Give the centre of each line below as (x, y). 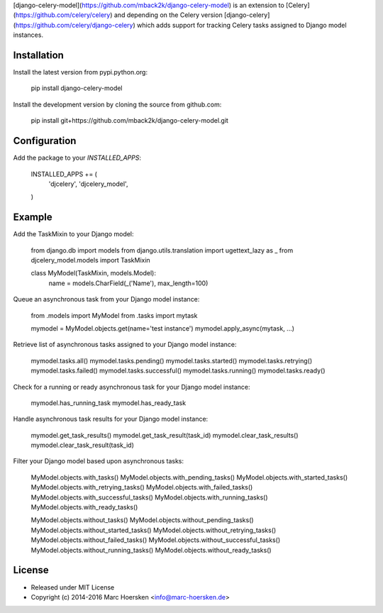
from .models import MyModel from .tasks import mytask (114, 315)
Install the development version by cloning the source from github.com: (117, 104)
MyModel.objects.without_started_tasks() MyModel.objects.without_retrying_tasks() (154, 530)
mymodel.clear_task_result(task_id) (83, 445)
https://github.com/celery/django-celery (74, 25)
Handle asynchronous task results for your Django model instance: (111, 419)
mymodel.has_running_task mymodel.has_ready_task (109, 403)
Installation (38, 55)
